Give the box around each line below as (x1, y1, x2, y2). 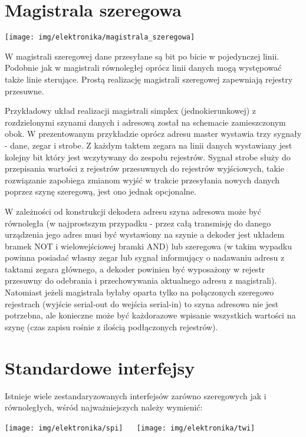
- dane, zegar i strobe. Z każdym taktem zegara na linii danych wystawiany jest (5, 139, 292, 151)
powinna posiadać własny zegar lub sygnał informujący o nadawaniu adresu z (5, 251, 285, 264)
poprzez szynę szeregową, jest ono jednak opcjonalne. (5, 185, 197, 198)
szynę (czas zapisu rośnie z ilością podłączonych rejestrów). (5, 320, 218, 333)
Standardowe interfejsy (5, 355, 195, 379)
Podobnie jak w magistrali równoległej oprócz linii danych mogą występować (5, 61, 282, 74)
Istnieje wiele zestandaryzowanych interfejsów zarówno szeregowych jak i (5, 389, 266, 402)
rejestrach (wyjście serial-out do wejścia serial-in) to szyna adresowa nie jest (5, 297, 279, 310)
